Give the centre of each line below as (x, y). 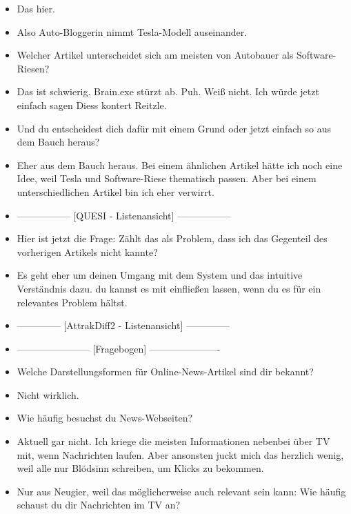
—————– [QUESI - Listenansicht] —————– (124, 215)
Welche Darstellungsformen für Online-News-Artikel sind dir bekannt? (165, 372)
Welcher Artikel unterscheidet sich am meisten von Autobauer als (155, 55)
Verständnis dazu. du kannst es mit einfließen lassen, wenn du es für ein (169, 288)
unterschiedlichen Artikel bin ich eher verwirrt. (116, 191)
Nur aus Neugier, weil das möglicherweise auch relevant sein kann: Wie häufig (181, 491)
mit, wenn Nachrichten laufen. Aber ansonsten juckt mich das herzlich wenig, (180, 454)
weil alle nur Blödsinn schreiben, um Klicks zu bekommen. (140, 468)
